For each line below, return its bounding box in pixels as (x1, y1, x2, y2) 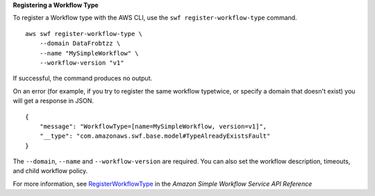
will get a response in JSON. (12, 97, 94, 105)
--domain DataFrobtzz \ (39, 39, 121, 48)
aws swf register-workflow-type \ (25, 30, 142, 37)
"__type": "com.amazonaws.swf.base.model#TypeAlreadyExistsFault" (39, 132, 271, 140)
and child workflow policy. (12, 167, 88, 175)
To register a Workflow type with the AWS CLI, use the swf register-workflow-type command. (12, 14, 298, 22)
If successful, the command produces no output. (12, 74, 153, 82)
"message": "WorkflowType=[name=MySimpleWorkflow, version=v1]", (39, 122, 267, 130)
